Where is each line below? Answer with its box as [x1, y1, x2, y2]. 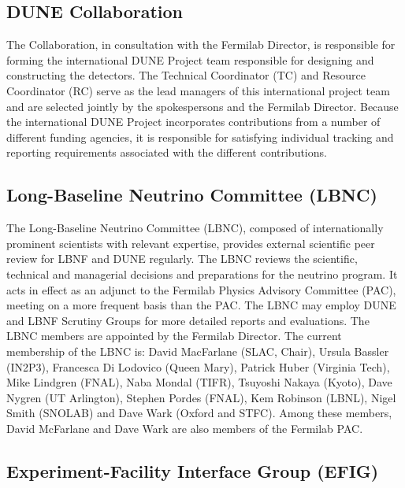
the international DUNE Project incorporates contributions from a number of [6, 113, 381, 130]
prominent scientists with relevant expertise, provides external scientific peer [6, 235, 375, 251]
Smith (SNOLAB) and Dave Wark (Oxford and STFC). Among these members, [6, 405, 392, 421]
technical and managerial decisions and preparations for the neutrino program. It [6, 265, 398, 282]
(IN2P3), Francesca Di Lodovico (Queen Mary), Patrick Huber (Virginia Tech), [6, 358, 390, 375]
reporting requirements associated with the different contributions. [6, 144, 327, 161]
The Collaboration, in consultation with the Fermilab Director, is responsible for [6, 36, 396, 53]
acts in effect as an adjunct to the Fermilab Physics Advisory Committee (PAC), [6, 281, 396, 298]
